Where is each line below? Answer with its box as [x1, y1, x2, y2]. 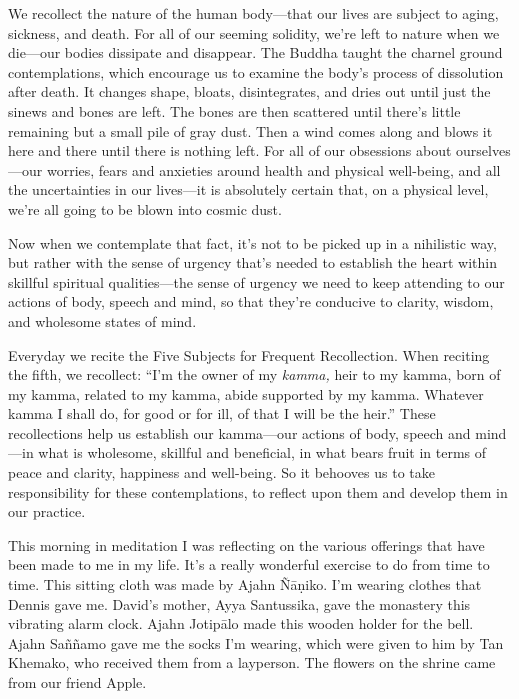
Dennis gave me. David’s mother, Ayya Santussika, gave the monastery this [8, 593, 471, 614]
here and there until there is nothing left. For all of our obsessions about [8, 140, 452, 161]
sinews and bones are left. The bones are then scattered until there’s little [8, 100, 461, 121]
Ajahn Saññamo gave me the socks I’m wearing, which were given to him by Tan [8, 632, 504, 653]
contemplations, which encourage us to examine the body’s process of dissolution [8, 61, 504, 82]
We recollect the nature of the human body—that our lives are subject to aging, [8, 3, 499, 23]
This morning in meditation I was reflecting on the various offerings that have [8, 534, 485, 555]
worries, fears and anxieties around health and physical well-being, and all [46, 159, 501, 180]
